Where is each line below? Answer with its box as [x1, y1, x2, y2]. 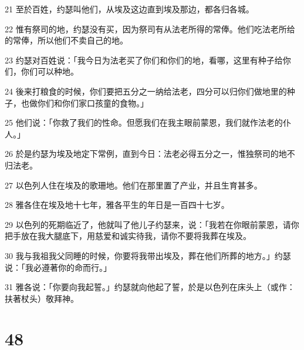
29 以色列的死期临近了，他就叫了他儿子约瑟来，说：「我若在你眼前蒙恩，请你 [5, 218, 299, 230]
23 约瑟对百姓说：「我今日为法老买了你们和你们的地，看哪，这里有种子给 [5, 53, 283, 66]
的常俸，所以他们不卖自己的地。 [5, 34, 128, 46]
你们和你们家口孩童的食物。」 [37, 96, 148, 109]
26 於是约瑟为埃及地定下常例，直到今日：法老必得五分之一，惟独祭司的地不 [5, 147, 295, 160]
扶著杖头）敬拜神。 [5, 292, 79, 304]
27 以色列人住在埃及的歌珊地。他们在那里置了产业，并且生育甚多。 [5, 179, 262, 191]
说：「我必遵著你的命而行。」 [5, 261, 112, 273]
